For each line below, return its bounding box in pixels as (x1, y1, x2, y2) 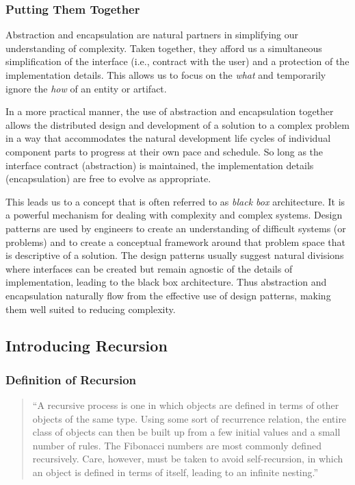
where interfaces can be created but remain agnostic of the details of (5, 261, 293, 275)
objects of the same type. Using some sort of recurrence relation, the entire (32, 411, 347, 425)
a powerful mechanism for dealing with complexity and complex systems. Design (5, 208, 343, 222)
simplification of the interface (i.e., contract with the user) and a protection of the (5, 54, 350, 69)
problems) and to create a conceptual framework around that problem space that (5, 234, 345, 249)
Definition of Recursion (5, 371, 137, 388)
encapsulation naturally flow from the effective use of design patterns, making (5, 288, 331, 302)
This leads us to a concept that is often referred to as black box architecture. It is (5, 194, 345, 208)
